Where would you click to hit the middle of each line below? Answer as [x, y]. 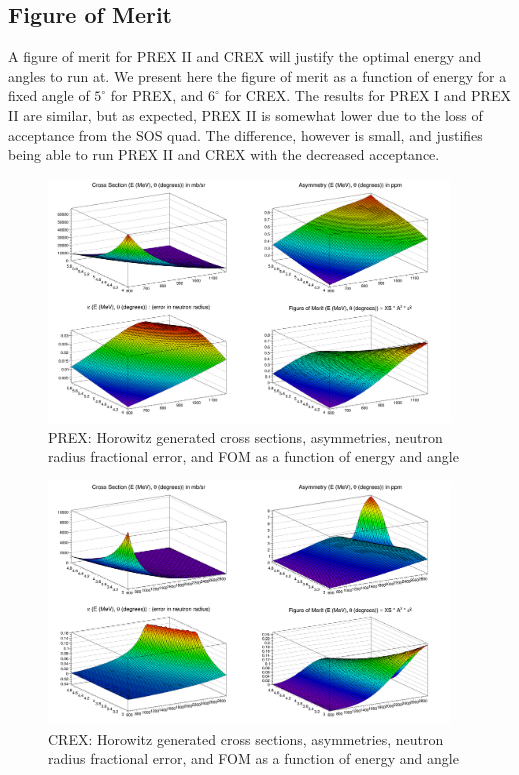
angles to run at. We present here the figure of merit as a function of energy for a [257, 75]
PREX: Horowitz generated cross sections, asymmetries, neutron [245, 436]
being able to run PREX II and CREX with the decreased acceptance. [224, 154]
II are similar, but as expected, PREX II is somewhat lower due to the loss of [245, 114]
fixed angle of [49, 95]
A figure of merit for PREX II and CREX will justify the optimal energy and [245, 56]
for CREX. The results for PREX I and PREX [367, 95]
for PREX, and [157, 95]
